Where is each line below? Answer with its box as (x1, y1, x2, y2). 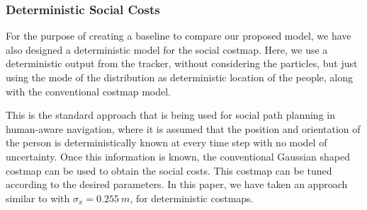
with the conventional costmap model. (6, 83, 171, 98)
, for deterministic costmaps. (130, 190, 254, 205)
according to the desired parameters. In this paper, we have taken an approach (6, 177, 348, 192)
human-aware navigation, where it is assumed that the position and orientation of (6, 121, 361, 136)
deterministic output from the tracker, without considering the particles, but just (6, 56, 358, 71)
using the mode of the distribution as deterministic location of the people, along (6, 70, 354, 84)
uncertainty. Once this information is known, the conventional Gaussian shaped (6, 148, 350, 163)
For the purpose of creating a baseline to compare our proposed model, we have (6, 28, 351, 43)
